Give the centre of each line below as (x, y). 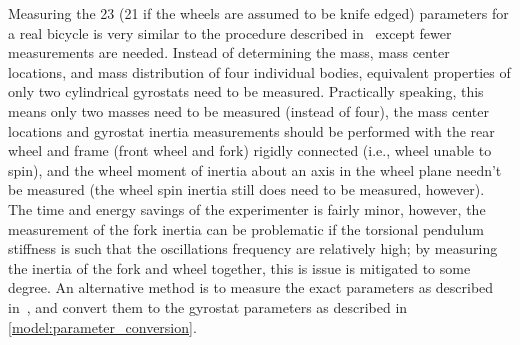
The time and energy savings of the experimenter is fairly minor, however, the (247, 208)
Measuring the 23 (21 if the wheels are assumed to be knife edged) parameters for (258, 13)
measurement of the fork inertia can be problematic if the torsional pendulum (246, 228)
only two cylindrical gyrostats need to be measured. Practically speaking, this (246, 91)
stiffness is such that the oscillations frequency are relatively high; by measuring (253, 248)
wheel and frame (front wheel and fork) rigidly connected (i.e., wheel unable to (250, 150)
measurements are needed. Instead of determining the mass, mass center (229, 52)
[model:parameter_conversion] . (102, 326)
